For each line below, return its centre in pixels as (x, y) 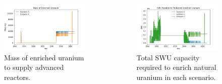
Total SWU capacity (168, 57)
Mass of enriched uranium (44, 57)
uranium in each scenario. (176, 77)
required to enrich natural (176, 67)
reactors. (17, 77)
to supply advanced (34, 67)
